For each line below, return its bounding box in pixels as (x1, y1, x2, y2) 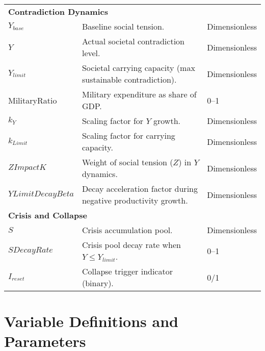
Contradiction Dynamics (8, 6, 109, 17)
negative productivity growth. (82, 194, 188, 206)
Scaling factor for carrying (82, 130, 175, 141)
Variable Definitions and (4, 311, 178, 332)
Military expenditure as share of (82, 88, 197, 100)
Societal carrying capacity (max (82, 62, 195, 73)
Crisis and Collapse (8, 209, 87, 221)
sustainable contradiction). (82, 73, 177, 85)
